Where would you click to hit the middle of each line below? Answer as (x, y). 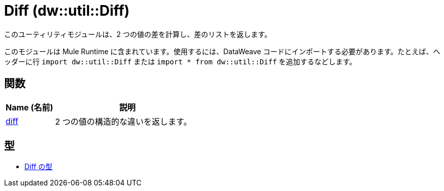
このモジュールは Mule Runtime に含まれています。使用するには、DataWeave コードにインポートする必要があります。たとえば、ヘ (222, 51)
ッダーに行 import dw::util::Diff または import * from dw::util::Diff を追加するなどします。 (180, 61)
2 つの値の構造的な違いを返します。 (123, 121)
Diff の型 (39, 167)
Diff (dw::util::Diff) (67, 11)
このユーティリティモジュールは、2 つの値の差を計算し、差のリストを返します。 (138, 34)
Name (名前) (29, 107)
